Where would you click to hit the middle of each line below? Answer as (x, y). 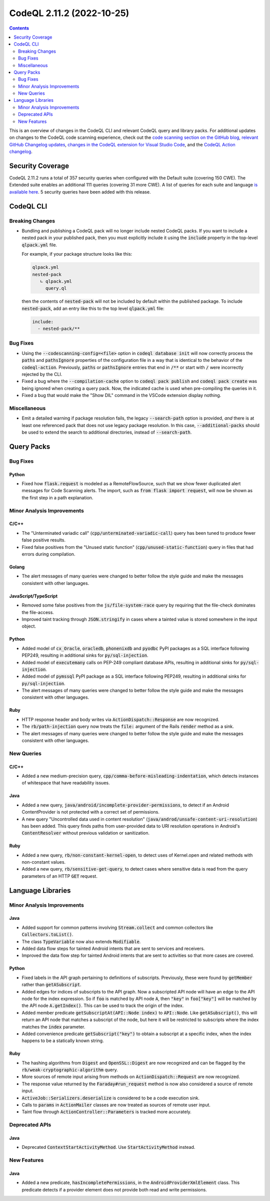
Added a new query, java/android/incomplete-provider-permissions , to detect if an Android (125, 805)
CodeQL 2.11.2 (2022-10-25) (69, 13)
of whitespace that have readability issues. (66, 783)
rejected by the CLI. (42, 374)
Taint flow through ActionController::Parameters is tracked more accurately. (107, 1112)
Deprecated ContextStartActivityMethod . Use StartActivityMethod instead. (108, 1147)
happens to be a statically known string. (63, 1041)
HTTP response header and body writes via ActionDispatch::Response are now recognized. (120, 719)
